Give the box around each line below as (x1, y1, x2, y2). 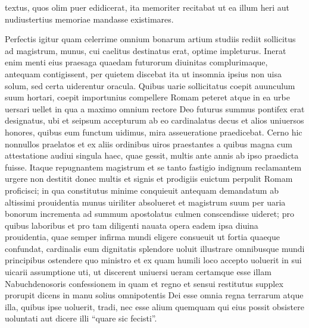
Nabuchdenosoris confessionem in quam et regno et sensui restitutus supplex (5, 277, 283, 289)
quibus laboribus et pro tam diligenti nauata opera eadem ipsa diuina (5, 219, 258, 231)
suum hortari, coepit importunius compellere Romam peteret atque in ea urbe (5, 91, 290, 103)
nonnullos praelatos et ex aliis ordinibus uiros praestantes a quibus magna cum (5, 137, 293, 150)
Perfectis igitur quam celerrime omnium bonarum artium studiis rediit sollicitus (5, 33, 296, 45)
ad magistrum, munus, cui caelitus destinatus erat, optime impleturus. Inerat (5, 44, 286, 56)
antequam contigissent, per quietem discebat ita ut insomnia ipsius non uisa (5, 67, 282, 80)
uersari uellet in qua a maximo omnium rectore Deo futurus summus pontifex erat (5, 102, 305, 115)
